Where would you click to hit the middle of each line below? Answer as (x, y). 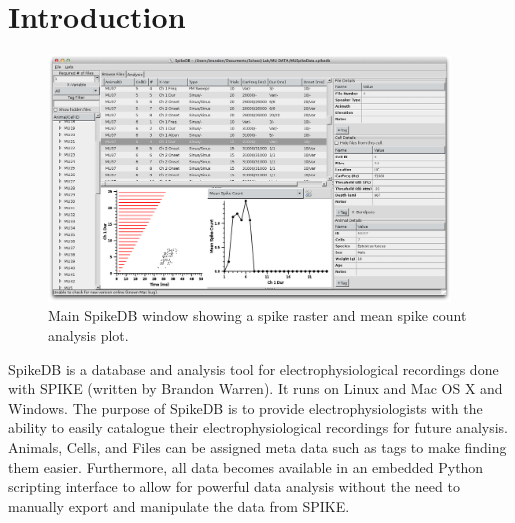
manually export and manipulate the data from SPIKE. (179, 505)
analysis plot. (88, 334)
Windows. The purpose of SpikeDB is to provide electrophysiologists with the (245, 407)
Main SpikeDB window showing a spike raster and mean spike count (257, 315)
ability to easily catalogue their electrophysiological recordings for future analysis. (258, 427)
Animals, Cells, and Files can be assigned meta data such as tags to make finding (257, 446)
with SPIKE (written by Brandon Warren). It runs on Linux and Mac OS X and (255, 388)
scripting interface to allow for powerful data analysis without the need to (234, 486)
